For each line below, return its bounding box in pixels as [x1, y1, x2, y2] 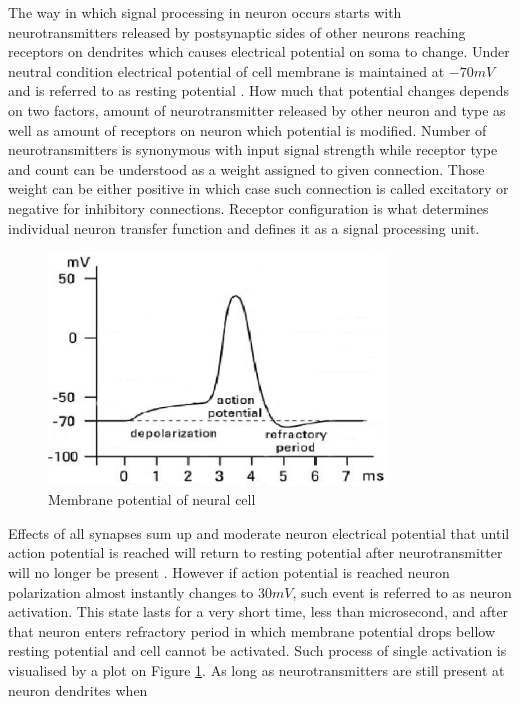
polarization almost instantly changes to [8, 581, 254, 602]
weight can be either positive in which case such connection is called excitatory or [8, 178, 509, 199]
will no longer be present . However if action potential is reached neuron [8, 562, 450, 583]
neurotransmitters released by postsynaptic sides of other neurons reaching [8, 21, 466, 42]
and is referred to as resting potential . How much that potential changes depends [8, 80, 510, 101]
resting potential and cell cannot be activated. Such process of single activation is [8, 640, 507, 661]
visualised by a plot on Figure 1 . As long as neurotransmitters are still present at [8, 659, 505, 680]
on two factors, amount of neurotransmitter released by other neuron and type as [8, 99, 506, 120]
